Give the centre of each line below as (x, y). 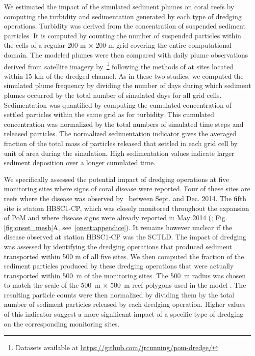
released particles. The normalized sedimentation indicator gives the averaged (120, 133)
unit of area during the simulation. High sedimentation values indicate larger (119, 153)
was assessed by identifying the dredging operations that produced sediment (118, 246)
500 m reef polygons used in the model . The (178, 285)
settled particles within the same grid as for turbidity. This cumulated (109, 114)
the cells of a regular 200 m (45, 45)
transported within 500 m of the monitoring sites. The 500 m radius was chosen (125, 275)
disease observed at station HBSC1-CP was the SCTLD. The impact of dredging (125, 237)
